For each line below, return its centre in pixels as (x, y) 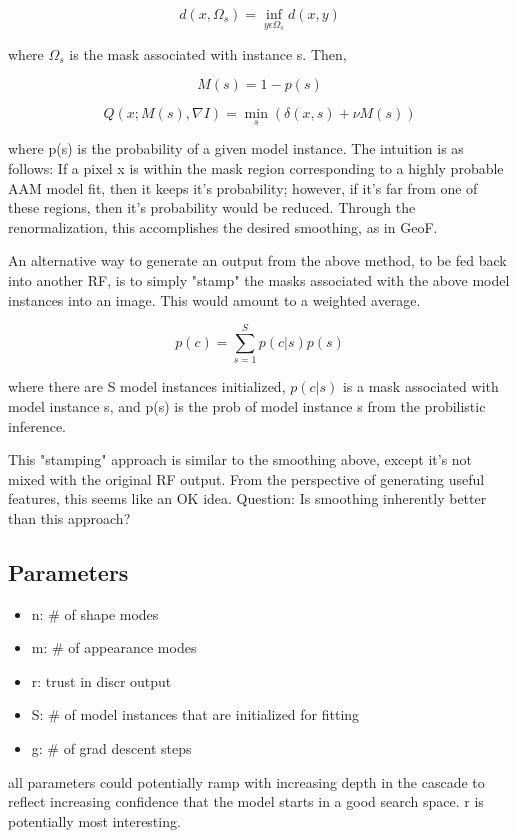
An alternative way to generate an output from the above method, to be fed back (257, 260)
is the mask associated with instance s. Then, (208, 53)
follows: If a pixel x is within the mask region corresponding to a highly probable (256, 168)
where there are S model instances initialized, (147, 386)
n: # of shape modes (95, 613)
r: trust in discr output (101, 680)
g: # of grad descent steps (111, 748)
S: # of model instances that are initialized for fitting (195, 714)
